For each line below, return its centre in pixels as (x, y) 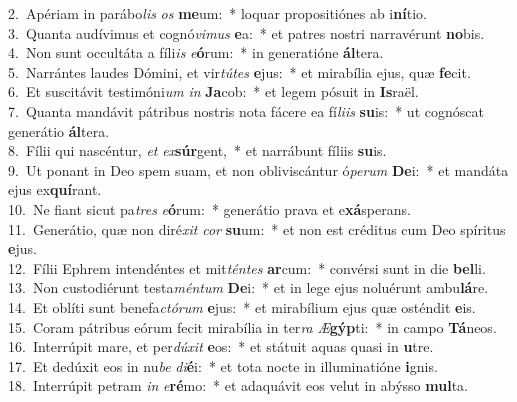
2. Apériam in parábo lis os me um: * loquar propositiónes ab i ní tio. (217, 13)
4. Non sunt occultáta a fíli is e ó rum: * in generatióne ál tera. (196, 52)
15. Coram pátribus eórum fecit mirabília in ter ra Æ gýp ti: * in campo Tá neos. (252, 326)
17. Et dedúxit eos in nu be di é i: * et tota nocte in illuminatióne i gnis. (223, 365)
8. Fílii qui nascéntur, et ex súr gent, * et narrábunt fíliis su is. (197, 150)
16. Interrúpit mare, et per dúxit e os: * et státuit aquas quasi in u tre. (221, 346)
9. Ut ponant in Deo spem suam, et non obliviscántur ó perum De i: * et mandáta (258, 169)
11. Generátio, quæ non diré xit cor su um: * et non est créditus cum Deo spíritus (257, 228)
